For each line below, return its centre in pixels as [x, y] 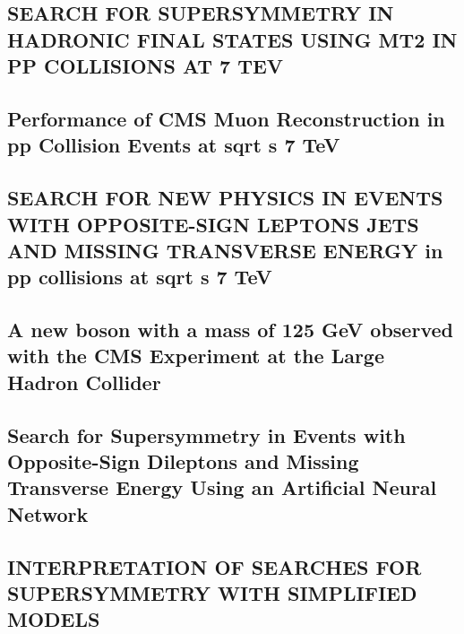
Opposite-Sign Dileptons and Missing [183, 461]
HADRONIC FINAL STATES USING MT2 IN [232, 39]
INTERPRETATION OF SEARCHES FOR [215, 566]
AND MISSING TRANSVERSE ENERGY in [225, 250]
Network [48, 513]
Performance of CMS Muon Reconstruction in [226, 118]
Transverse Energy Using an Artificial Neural [222, 487]
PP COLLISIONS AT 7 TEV [146, 66]
